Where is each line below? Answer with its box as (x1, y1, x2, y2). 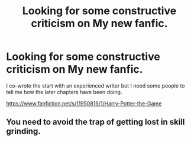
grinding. (6, 126, 41, 137)
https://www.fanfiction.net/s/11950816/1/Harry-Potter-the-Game (6, 99, 162, 107)
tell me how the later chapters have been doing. (6, 88, 122, 95)
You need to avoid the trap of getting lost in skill (6, 117, 185, 127)
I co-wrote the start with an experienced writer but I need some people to (6, 82, 185, 89)
